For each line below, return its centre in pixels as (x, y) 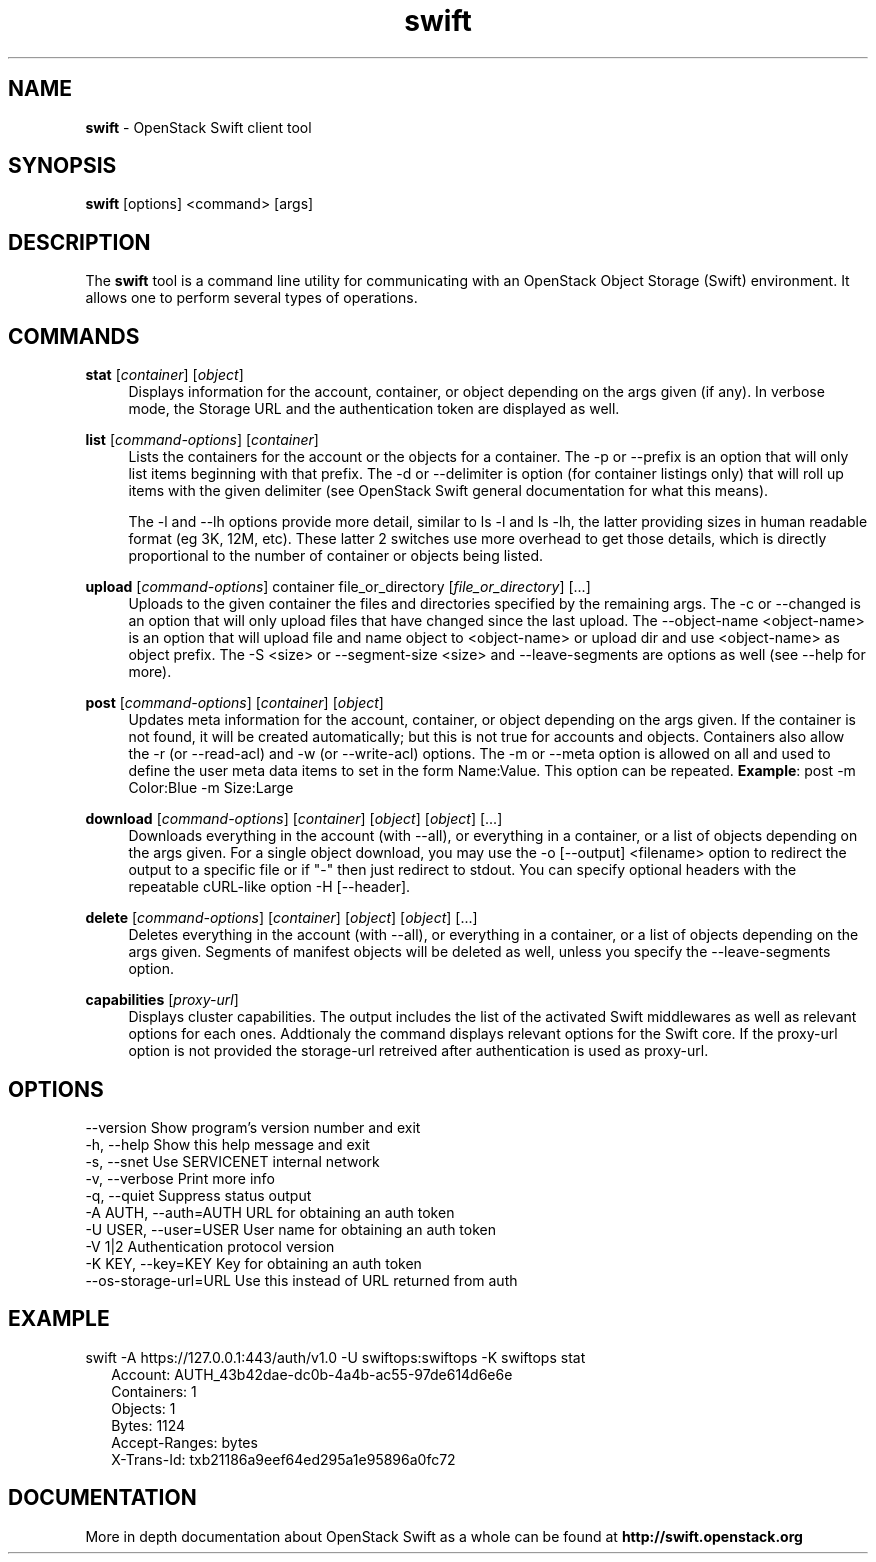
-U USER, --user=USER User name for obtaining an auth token (291, 1229)
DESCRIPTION (79, 242)
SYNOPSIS (62, 166)
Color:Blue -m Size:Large (211, 788)
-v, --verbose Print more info (180, 1178)
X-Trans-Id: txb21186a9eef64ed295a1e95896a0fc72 (283, 1459)
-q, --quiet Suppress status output (198, 1195)
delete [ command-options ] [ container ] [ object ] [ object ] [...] (281, 918)
